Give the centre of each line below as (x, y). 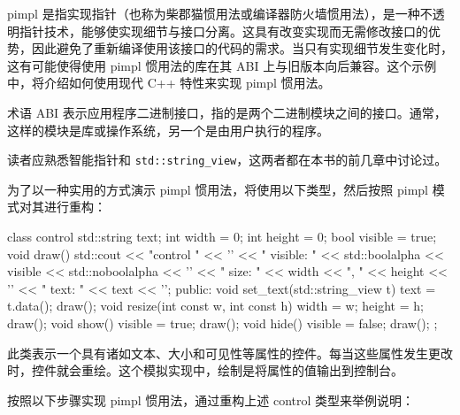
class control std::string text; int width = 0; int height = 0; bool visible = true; (222, 236)
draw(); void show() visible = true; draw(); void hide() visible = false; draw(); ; (222, 323)
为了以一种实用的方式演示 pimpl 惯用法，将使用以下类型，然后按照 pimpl (218, 189)
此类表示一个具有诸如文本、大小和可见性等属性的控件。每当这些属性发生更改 (230, 353)
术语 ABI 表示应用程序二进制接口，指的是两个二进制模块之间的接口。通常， (227, 112)
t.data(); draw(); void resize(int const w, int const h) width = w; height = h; (215, 306)
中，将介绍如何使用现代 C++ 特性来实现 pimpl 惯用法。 (169, 83)
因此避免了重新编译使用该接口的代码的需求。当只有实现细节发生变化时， (242, 48)
